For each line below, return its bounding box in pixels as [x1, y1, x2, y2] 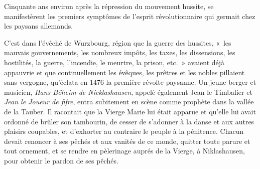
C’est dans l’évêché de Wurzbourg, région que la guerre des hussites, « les [4, 37, 231, 48]
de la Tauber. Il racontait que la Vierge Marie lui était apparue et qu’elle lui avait [4, 106, 256, 116]
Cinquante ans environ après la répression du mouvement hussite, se [4, 1, 214, 11]
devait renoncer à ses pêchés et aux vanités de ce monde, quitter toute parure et [4, 135, 250, 146]
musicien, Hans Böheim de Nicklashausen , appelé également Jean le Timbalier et [4, 86, 252, 97]
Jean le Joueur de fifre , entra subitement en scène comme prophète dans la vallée [4, 96, 254, 107]
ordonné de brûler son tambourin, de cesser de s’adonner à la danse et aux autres [4, 116, 254, 126]
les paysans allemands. [4, 21, 73, 31]
